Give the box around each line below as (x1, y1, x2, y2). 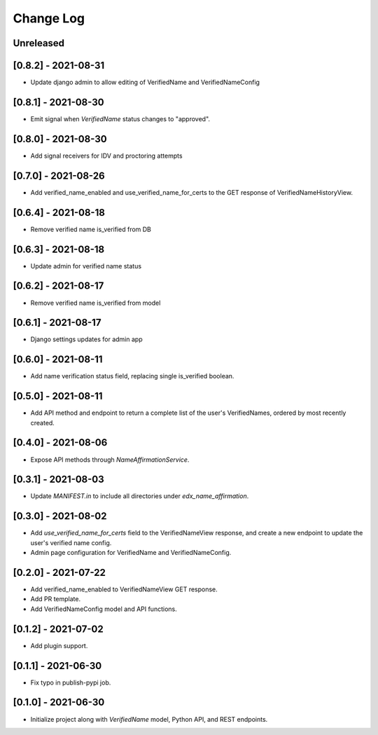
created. (30, 418, 55, 427)
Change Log (13, 11, 85, 26)
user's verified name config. (30, 538, 112, 547)
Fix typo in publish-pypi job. (30, 678, 111, 687)
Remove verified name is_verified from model (30, 298, 161, 307)
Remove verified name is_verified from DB (30, 225, 152, 233)
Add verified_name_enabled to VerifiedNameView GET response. (30, 585, 218, 593)
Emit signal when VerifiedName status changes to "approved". (30, 114, 210, 123)
